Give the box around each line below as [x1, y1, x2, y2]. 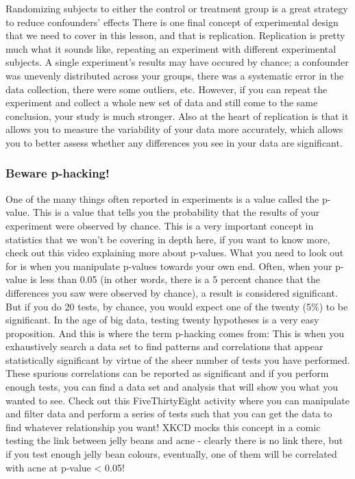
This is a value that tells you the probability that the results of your [33, 205, 320, 219]
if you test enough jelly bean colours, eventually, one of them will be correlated [5, 447, 337, 461]
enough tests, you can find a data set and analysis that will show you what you [5, 380, 339, 394]
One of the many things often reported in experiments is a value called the [5, 191, 319, 206]
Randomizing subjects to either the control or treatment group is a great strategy [5, 1, 348, 15]
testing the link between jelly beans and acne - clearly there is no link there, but [5, 433, 343, 447]
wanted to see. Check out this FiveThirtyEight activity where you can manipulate [5, 393, 350, 407]
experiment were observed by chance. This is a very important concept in [5, 218, 314, 232]
